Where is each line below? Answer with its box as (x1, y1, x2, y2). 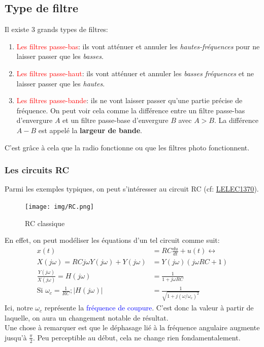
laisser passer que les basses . (16, 51, 104, 61)
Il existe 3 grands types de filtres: (5, 24, 108, 35)
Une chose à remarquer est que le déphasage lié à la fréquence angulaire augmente (5, 322, 260, 333)
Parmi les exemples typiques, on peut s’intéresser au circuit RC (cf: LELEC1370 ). (5, 183, 259, 194)
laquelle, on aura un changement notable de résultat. (5, 312, 169, 323)
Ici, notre (5, 302, 33, 313)
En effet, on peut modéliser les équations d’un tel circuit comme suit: (5, 235, 220, 245)
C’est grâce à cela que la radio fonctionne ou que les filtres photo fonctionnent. (5, 142, 250, 152)
